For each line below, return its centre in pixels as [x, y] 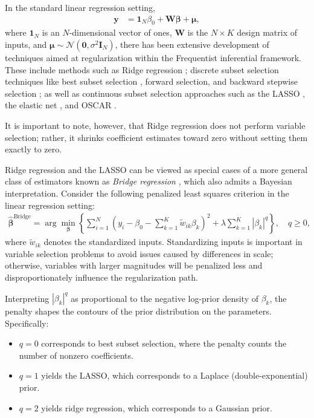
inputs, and [26, 44]
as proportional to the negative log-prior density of [165, 298]
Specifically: [27, 323]
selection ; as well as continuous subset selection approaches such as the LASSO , [155, 93]
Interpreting [27, 298]
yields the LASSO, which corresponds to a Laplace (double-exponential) [175, 375]
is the [198, 32]
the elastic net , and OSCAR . [61, 105]
